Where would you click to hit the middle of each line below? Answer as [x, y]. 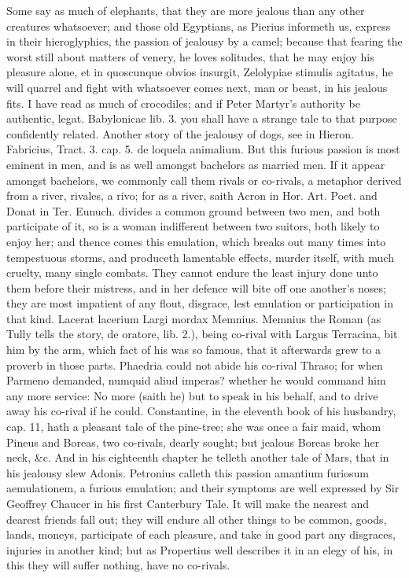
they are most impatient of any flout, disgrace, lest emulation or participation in [200, 303]
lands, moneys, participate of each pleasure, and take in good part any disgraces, [201, 534]
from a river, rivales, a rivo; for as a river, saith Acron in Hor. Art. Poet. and [192, 195]
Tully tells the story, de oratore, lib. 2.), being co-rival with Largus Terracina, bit [202, 334]
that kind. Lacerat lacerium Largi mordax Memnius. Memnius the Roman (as [194, 318]
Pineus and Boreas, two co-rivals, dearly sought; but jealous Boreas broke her [193, 442]
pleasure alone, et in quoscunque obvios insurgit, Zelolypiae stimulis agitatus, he [200, 72]
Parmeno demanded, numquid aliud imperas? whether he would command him [196, 380]
